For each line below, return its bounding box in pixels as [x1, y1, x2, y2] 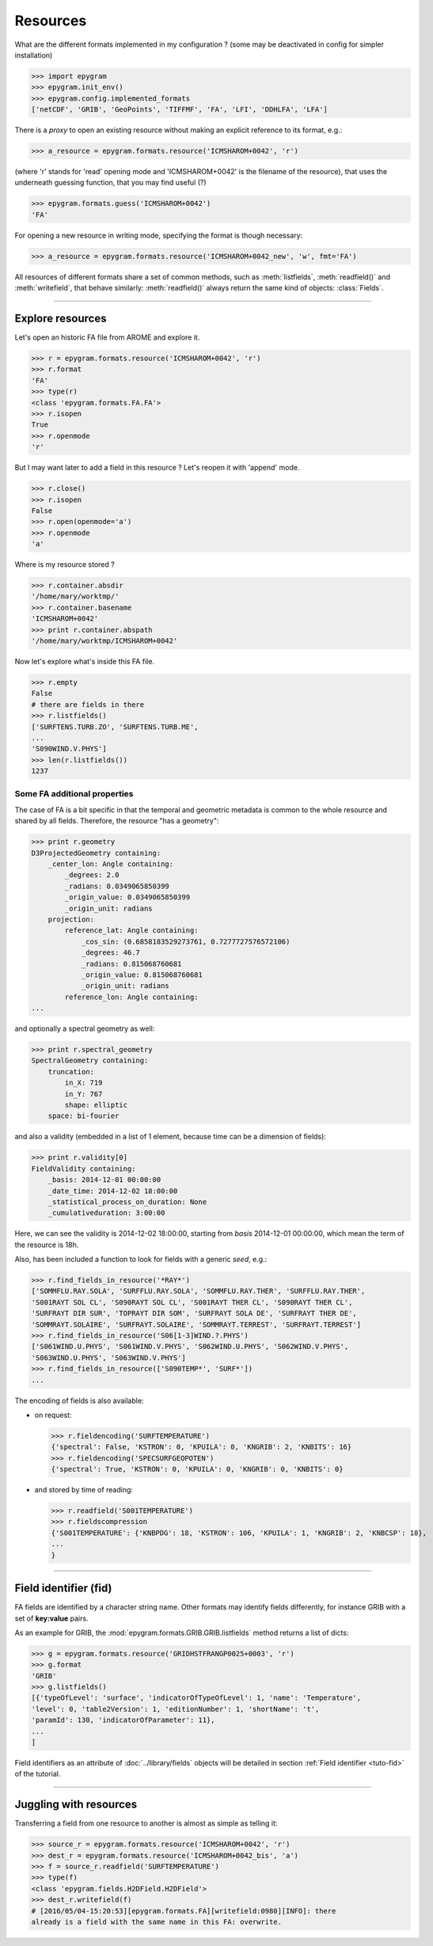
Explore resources [14, 311, 107, 325]
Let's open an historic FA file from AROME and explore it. [14, 333, 200, 342]
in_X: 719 [64, 1078, 103, 1088]
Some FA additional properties [14, 789, 134, 800]
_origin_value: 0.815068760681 [81, 970, 203, 979]
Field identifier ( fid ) [14, 1582, 112, 1595]
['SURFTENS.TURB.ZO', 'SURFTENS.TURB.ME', [31, 722, 199, 732]
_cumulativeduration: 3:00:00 [47, 1208, 165, 1218]
